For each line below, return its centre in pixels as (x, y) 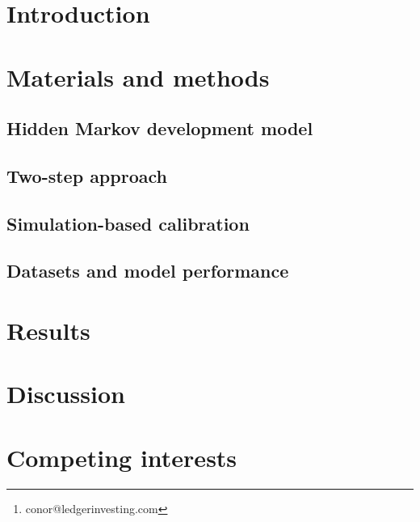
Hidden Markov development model (160, 128)
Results (48, 331)
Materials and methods (138, 76)
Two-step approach (87, 175)
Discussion (66, 394)
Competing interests (122, 457)
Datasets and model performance (148, 271)
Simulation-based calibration (128, 223)
